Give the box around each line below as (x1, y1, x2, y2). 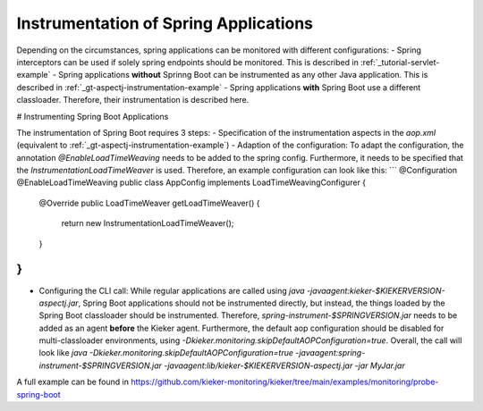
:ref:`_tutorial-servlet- (360, 56, 440, 67)
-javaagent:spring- (295, 348, 366, 358)
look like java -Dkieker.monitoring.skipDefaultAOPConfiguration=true (38, 348, 294, 358)
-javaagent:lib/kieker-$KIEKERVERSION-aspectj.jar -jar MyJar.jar (164, 360, 406, 371)
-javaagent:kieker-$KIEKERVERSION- (306, 285, 445, 296)
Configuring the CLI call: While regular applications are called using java (38, 285, 305, 296)
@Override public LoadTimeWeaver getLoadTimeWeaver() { (38, 197, 260, 208)
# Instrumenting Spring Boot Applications (16, 111, 169, 122)
